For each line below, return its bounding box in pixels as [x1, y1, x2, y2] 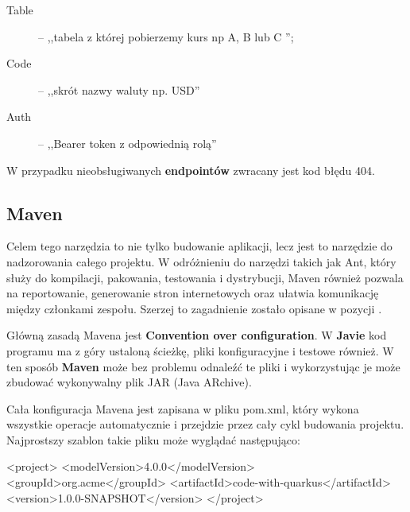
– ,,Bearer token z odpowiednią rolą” [38, 134, 217, 151]
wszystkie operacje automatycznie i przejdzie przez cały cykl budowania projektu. [6, 416, 404, 432]
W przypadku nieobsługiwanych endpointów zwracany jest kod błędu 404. [6, 161, 375, 178]
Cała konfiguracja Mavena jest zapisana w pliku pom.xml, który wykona [6, 400, 359, 417]
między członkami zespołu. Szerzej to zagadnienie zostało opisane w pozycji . [6, 300, 382, 316]
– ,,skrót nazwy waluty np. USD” [38, 81, 200, 98]
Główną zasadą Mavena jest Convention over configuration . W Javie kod [6, 327, 387, 343]
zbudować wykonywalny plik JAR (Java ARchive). [6, 374, 252, 390]
